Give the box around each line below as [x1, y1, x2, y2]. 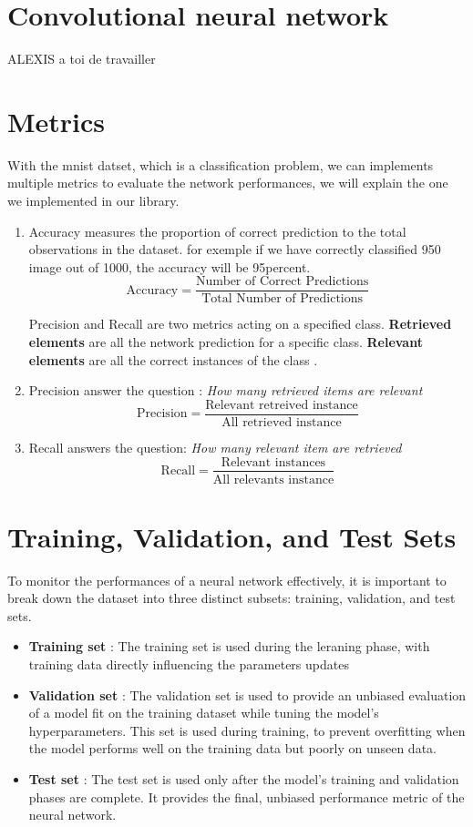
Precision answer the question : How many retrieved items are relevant [28, 381, 423, 400]
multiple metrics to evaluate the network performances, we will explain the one [7, 173, 448, 192]
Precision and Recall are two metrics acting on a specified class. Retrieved [28, 314, 452, 333]
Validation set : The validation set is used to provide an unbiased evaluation [28, 685, 467, 704]
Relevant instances [221, 455, 326, 469]
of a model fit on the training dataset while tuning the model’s [28, 703, 379, 722]
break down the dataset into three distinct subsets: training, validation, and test [7, 588, 456, 607]
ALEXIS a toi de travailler [7, 49, 156, 68]
